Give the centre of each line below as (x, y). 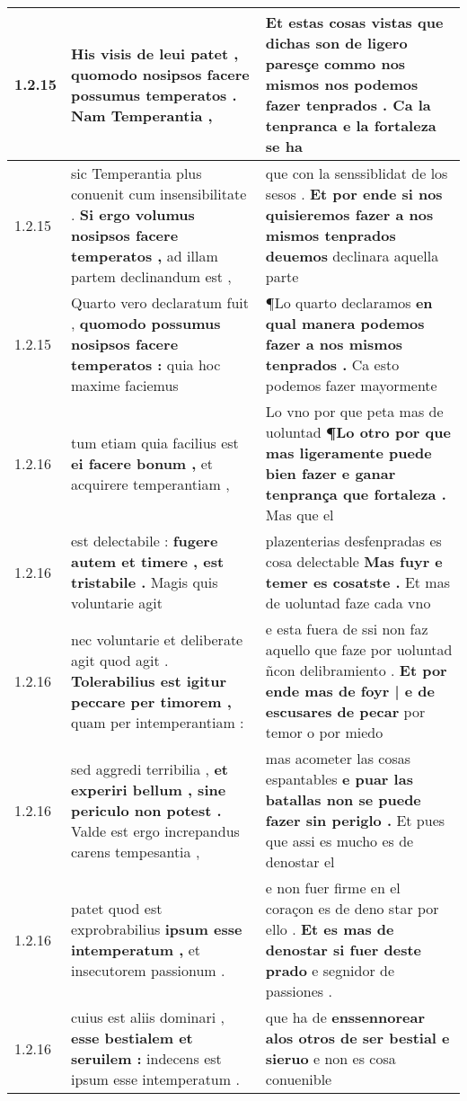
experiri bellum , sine (149, 789)
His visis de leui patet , (155, 53)
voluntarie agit (117, 603)
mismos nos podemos (342, 84)
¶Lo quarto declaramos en (349, 302)
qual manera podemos (345, 323)
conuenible (299, 1079)
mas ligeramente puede (348, 453)
